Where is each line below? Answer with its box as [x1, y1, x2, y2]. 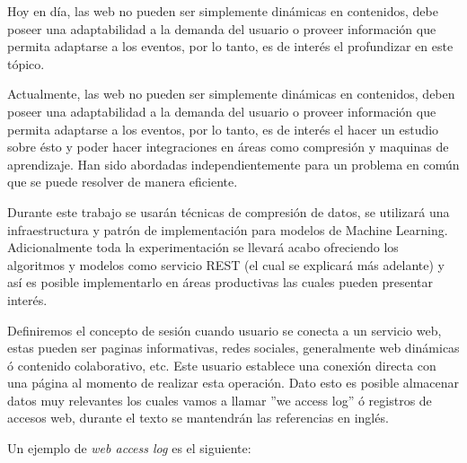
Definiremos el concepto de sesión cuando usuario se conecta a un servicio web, [7, 320, 442, 339]
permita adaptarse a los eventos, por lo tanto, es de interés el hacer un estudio [7, 119, 439, 138]
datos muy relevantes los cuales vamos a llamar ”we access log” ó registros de [7, 390, 432, 409]
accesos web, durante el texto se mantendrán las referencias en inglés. [7, 408, 389, 427]
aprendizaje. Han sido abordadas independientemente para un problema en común [7, 154, 460, 173]
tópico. [7, 54, 45, 73]
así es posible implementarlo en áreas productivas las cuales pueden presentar [7, 273, 434, 292]
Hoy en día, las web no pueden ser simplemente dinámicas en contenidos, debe [7, 2, 438, 20]
